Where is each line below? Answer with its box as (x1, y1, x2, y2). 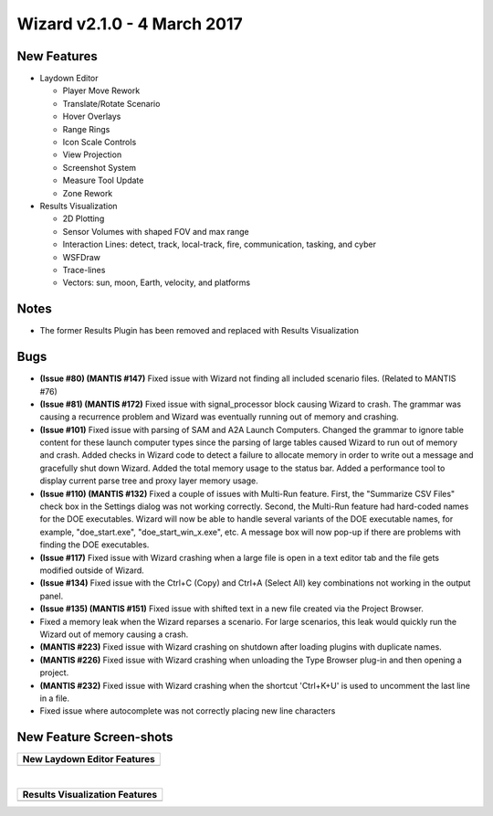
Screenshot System (62, 162, 137, 173)
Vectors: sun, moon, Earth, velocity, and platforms (62, 277, 251, 288)
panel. (39, 590, 64, 601)
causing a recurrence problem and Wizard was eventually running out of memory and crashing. (39, 411, 399, 422)
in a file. (39, 693, 70, 704)
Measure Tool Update (62, 175, 144, 186)
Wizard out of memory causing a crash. (39, 629, 189, 640)
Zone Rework (62, 187, 113, 198)
